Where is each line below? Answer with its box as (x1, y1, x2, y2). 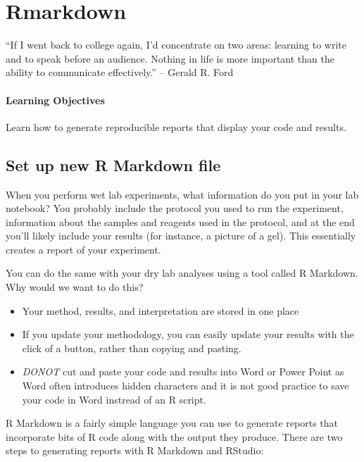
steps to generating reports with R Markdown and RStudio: (6, 443, 264, 458)
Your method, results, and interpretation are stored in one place (22, 303, 299, 318)
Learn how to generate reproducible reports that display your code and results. (6, 119, 346, 134)
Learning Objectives (6, 92, 105, 107)
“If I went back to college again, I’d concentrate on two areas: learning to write (6, 37, 346, 52)
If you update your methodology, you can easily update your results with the (22, 327, 354, 342)
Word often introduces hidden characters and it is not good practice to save (22, 378, 349, 393)
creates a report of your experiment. (6, 242, 161, 256)
